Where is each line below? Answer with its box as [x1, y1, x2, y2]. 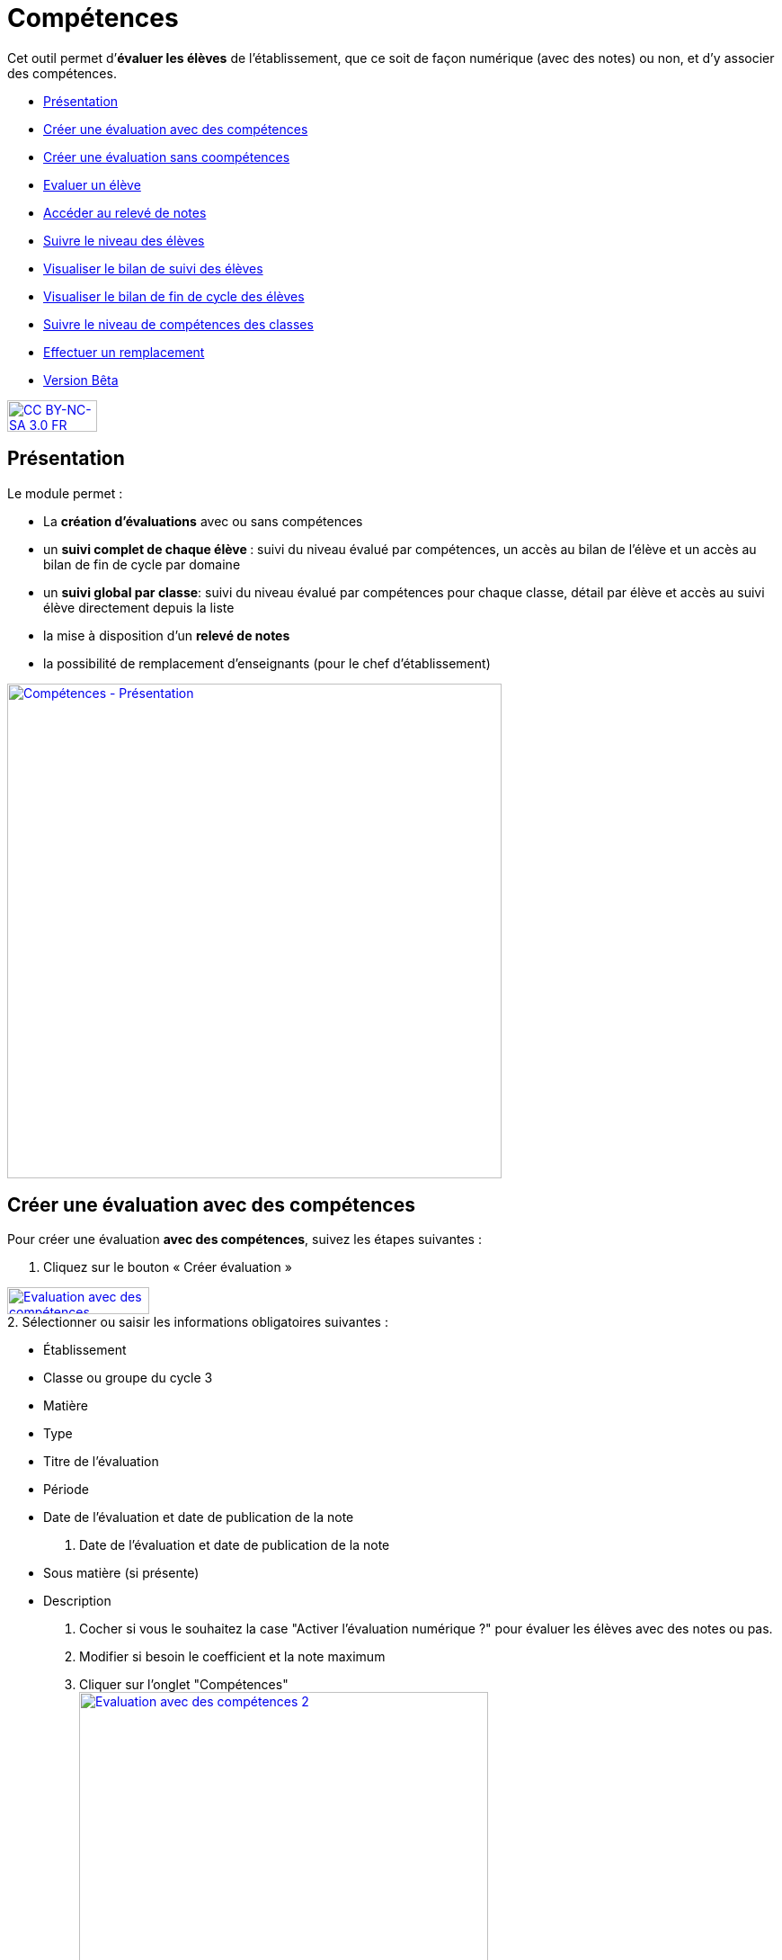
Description [43, 1593, 111, 1609]
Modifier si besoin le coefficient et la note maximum [79, 1649, 386, 1665]
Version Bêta [43, 371, 119, 388]
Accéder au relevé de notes [43, 204, 207, 220]
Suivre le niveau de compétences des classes [43, 316, 314, 332]
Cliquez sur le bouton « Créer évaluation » [43, 1259, 292, 1275]
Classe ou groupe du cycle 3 [43, 1370, 213, 1386]
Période [43, 1481, 89, 1498]
